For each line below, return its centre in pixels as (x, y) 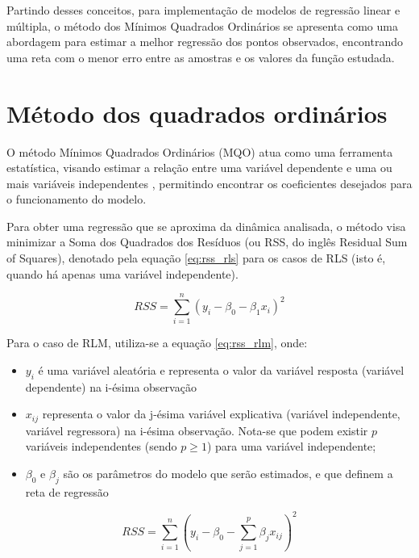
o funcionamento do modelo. (77, 199)
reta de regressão (67, 491)
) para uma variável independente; (291, 446)
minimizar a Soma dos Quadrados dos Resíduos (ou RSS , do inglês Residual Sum (207, 242)
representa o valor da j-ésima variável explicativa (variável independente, (221, 414)
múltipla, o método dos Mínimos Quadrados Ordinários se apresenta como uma (202, 25)
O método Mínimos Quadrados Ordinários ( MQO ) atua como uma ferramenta (200, 151)
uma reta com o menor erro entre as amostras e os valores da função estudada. (201, 57)
